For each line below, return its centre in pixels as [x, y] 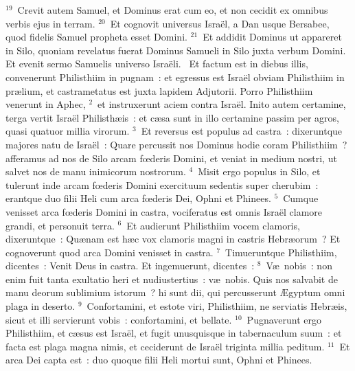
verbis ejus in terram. [50, 23]
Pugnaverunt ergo [284, 319]
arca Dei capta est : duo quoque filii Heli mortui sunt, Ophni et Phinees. [159, 360]
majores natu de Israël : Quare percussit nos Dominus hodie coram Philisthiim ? [176, 144]
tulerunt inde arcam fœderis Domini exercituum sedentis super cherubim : [162, 184]
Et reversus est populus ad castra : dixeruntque [242, 131]
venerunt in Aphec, [46, 104]
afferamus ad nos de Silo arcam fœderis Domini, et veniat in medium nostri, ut [171, 158]
